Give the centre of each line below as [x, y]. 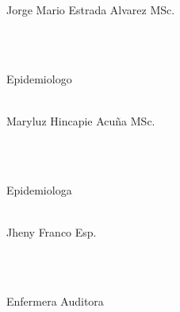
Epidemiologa [39, 189]
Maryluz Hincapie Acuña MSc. [81, 120]
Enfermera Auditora [55, 300]
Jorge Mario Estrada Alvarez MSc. [91, 10]
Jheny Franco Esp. [52, 231]
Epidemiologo [39, 78]
